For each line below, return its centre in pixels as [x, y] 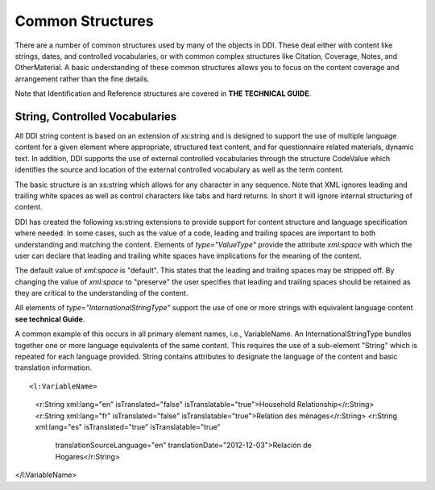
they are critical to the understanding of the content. [101, 293]
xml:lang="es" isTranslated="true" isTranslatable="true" [128, 427]
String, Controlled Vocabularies [96, 116]
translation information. [54, 367]
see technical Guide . [50, 319]
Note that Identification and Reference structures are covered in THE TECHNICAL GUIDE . [163, 93]
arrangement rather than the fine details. [82, 79]
